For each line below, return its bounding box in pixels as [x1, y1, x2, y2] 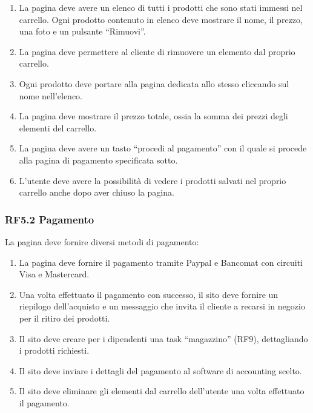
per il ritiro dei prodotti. [19, 311, 110, 324]
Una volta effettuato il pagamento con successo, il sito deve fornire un [19, 288, 278, 300]
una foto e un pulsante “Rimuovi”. [19, 25, 146, 38]
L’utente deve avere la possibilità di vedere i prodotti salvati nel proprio [19, 174, 286, 187]
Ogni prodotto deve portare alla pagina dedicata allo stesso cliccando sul [19, 77, 289, 90]
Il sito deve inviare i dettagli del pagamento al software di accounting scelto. [19, 364, 302, 377]
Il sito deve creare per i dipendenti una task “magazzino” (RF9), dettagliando [19, 332, 308, 345]
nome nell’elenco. [19, 89, 83, 102]
